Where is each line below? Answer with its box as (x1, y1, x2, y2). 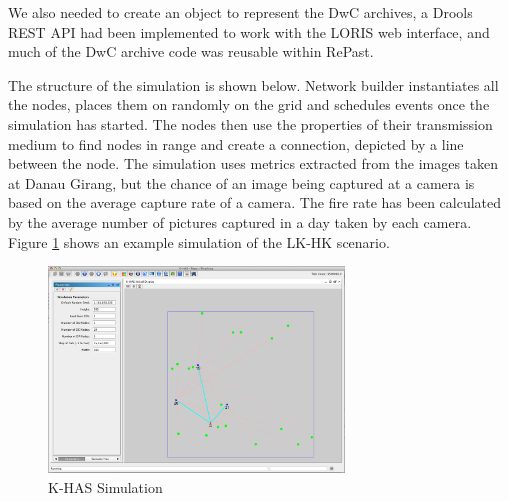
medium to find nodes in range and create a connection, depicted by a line (8, 133, 464, 154)
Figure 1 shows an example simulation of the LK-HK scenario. (8, 231, 390, 252)
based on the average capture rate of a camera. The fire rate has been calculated (8, 192, 502, 213)
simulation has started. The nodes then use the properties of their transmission (8, 113, 493, 134)
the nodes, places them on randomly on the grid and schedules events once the (8, 94, 490, 115)
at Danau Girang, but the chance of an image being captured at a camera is (8, 172, 475, 193)
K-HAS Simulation (48, 476, 163, 497)
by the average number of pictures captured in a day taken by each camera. (8, 211, 472, 232)
